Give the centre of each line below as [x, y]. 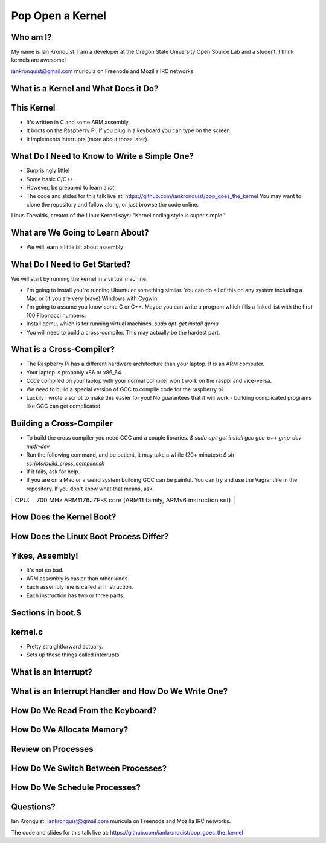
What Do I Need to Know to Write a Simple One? [103, 156]
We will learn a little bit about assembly [75, 247]
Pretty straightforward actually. [65, 646]
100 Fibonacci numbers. [56, 315]
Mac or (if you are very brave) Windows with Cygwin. [93, 298]
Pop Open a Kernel [59, 16]
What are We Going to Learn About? [80, 233]
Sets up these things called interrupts [73, 655]
